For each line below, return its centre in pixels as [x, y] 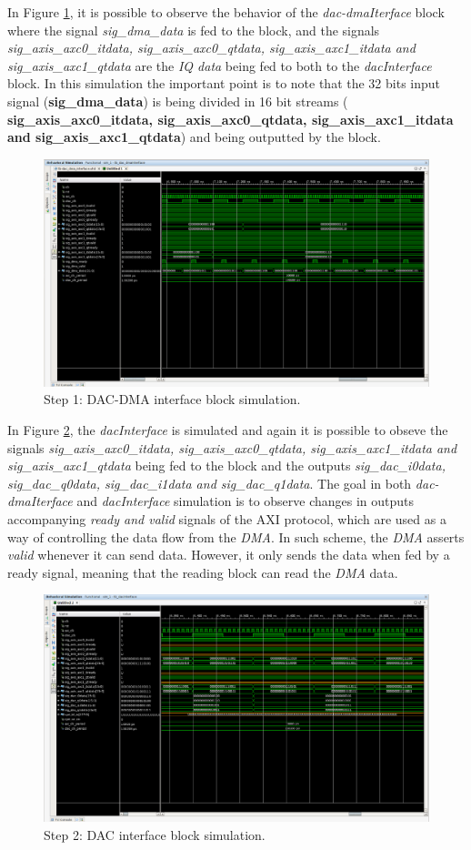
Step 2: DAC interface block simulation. [155, 834]
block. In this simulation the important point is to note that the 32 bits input [224, 83]
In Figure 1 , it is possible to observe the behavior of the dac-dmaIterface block [226, 12]
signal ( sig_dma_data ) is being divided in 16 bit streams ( [178, 101]
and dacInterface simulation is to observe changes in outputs [246, 501]
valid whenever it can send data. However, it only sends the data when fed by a [229, 555]
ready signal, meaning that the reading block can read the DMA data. [203, 572]
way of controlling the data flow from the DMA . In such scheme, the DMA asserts [236, 536]
